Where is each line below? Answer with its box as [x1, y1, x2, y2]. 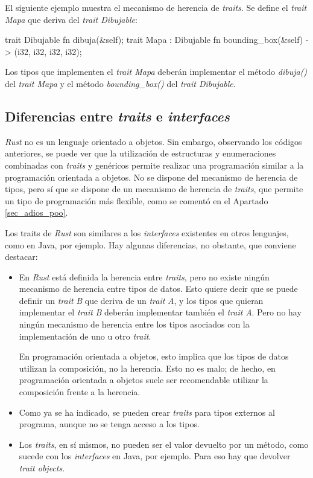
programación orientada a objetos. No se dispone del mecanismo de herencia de [5, 170, 298, 183]
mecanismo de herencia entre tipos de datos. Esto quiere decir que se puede [19, 282, 298, 295]
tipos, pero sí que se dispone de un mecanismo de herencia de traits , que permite [5, 182, 303, 195]
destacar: [5, 250, 38, 263]
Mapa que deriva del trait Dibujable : [5, 13, 138, 25]
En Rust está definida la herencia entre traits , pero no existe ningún [19, 270, 270, 283]
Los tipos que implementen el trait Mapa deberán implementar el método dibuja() [5, 65, 308, 78]
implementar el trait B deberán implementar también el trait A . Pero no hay [19, 306, 302, 318]
